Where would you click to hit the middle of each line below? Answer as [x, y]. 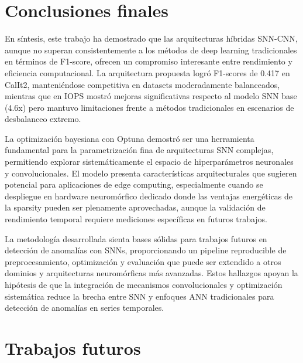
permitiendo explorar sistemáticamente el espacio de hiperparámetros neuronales [149, 162]
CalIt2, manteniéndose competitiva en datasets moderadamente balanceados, [142, 84]
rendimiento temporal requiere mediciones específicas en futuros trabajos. [136, 219]
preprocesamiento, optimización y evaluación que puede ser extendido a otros [143, 261]
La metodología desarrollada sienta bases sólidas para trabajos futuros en [136, 238]
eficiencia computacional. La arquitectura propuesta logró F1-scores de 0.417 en [147, 72]
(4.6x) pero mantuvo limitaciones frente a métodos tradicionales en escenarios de [149, 107]
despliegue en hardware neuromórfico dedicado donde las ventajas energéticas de [149, 196]
